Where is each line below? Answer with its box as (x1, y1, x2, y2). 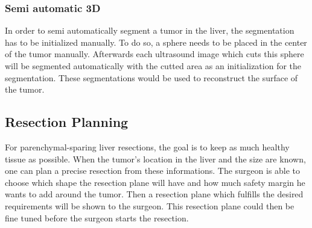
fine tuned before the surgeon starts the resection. (5, 211, 189, 224)
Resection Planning (5, 112, 129, 131)
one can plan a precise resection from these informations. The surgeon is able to (5, 164, 301, 177)
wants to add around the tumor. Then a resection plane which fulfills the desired (5, 188, 304, 200)
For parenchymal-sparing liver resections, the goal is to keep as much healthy (5, 140, 290, 153)
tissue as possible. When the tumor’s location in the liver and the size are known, (5, 152, 306, 165)
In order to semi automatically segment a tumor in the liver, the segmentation (5, 24, 294, 37)
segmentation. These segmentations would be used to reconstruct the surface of (5, 71, 298, 84)
